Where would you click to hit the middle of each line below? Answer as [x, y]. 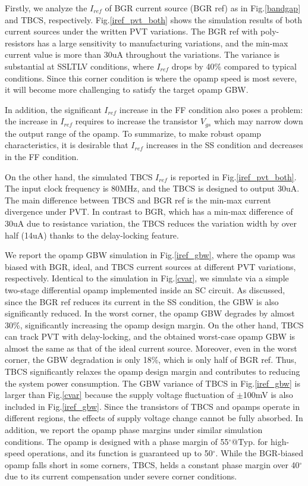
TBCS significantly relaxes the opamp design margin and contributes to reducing [153, 371]
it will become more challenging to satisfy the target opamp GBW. [127, 90]
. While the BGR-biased [260, 453]
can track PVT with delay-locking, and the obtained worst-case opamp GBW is [150, 336]
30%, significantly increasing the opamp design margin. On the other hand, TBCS [154, 324]
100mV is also [268, 395]
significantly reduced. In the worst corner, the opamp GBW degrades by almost [150, 313]
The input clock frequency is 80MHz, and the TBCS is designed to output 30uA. [152, 188]
